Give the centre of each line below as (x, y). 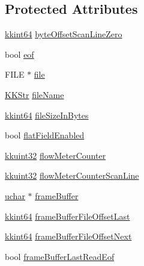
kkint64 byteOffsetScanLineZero (64, 34)
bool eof (19, 54)
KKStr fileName (34, 94)
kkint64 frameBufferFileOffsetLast (67, 216)
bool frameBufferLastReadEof (60, 256)
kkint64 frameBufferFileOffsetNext (68, 236)
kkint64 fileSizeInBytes (47, 115)
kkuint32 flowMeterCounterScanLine (72, 175)
